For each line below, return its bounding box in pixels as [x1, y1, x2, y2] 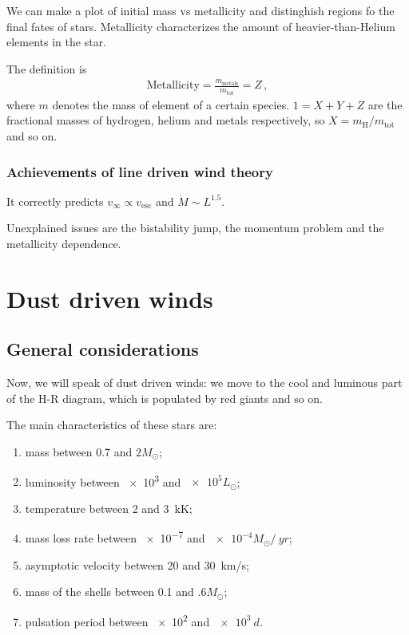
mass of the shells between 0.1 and [25, 583, 194, 600]
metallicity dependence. [6, 235, 121, 252]
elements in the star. [6, 34, 107, 50]
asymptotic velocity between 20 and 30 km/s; [25, 556, 249, 573]
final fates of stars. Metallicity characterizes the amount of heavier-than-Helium [6, 18, 395, 34]
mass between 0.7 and [25, 443, 133, 459]
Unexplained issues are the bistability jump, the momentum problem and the [6, 219, 384, 236]
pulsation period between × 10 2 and [25, 610, 210, 629]
